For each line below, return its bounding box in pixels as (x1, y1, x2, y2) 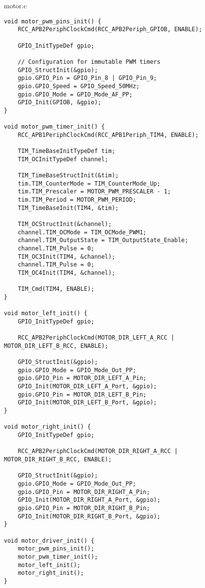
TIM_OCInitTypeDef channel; (17, 155, 108, 163)
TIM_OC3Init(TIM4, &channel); (17, 253, 116, 260)
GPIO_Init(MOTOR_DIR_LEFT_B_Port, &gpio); (17, 399, 157, 406)
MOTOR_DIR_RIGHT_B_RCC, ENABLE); (4, 456, 112, 463)
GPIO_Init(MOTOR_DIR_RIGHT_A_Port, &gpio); (17, 496, 161, 504)
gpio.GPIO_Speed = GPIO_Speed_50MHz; (17, 82, 140, 90)
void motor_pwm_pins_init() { (4, 18, 102, 25)
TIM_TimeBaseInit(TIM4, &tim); (17, 204, 119, 211)
